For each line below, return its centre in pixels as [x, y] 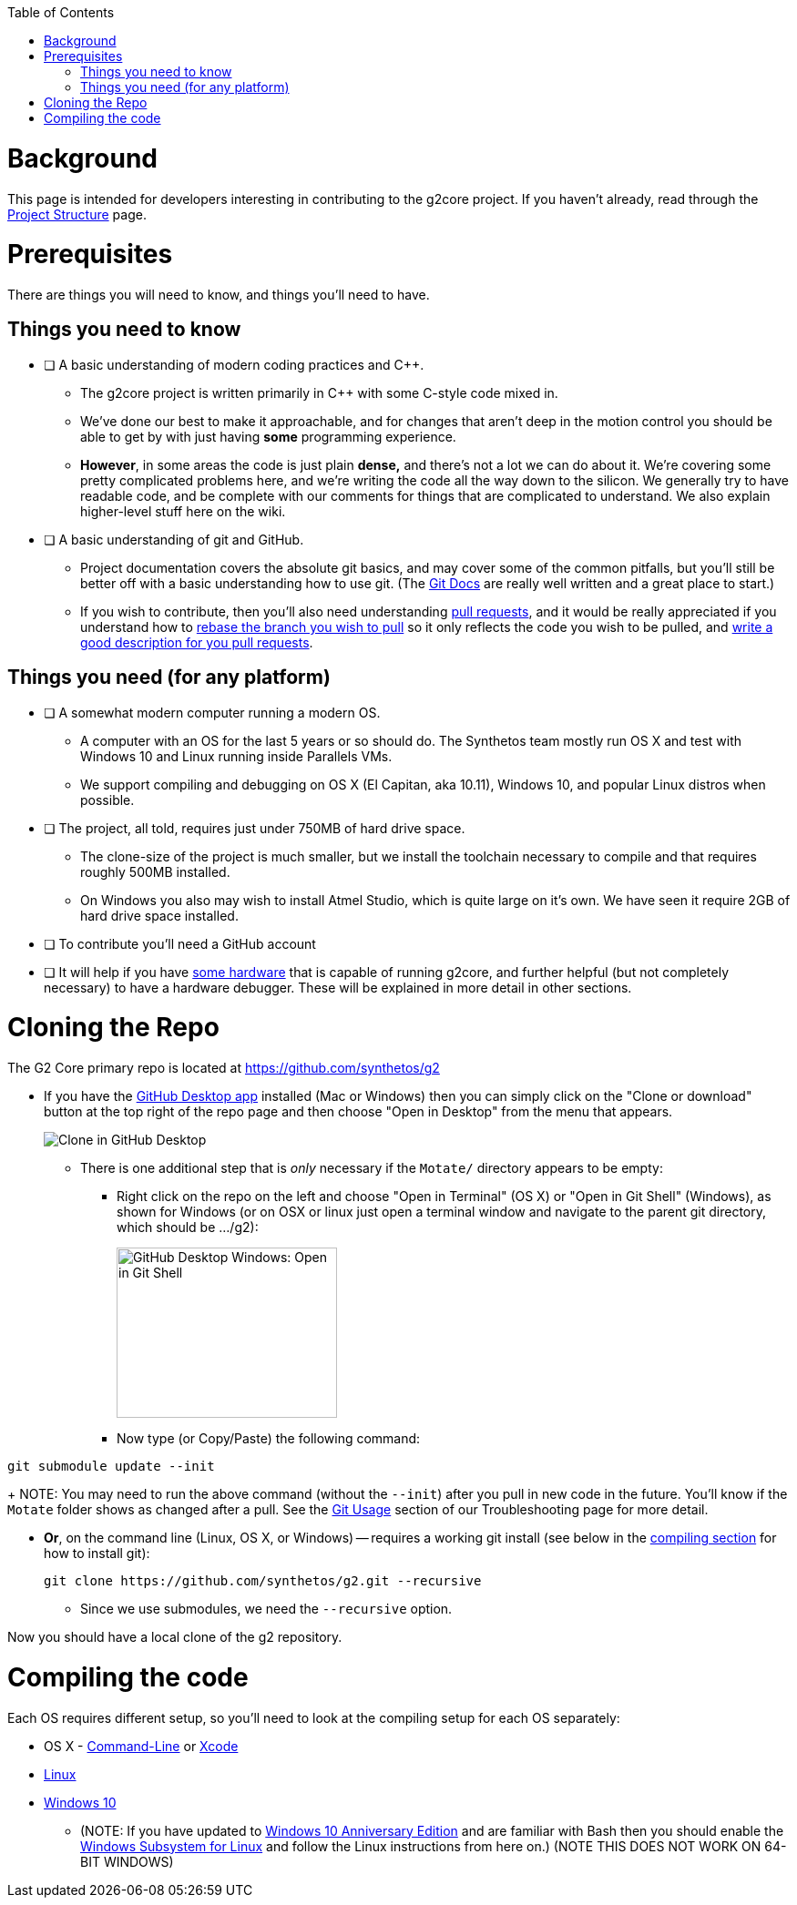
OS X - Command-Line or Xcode [141, 1746]
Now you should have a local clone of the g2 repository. [175, 1637]
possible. [107, 800]
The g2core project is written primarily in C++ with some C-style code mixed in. [319, 392]
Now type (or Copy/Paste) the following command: [269, 1439]
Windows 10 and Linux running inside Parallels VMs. [236, 756]
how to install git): [97, 1554]
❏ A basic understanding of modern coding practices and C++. [234, 364]
